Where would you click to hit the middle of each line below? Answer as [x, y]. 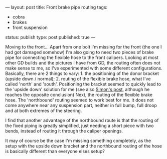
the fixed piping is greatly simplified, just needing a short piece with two [79, 125]
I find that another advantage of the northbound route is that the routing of [82, 120]
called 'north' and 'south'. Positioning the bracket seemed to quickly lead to [83, 84]
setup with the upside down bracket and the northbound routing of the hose [83, 146]
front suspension [30, 27]
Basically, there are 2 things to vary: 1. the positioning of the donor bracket [82, 73]
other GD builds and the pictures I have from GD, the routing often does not [83, 63]
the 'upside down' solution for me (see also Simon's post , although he [77, 89]
